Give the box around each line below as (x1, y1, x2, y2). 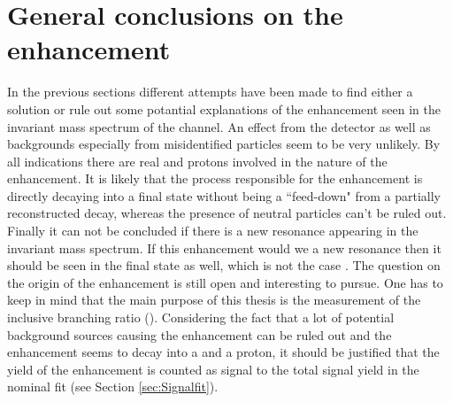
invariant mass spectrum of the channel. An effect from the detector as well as (7, 117, 431, 135)
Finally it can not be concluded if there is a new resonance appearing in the (7, 221, 418, 240)
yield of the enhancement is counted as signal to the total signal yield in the (7, 359, 419, 378)
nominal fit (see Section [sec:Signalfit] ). (7, 377, 219, 396)
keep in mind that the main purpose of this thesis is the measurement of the (7, 290, 421, 309)
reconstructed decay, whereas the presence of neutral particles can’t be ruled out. (7, 204, 447, 222)
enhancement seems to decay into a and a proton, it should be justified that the (7, 343, 440, 361)
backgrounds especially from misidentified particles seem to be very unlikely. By (7, 135, 441, 153)
